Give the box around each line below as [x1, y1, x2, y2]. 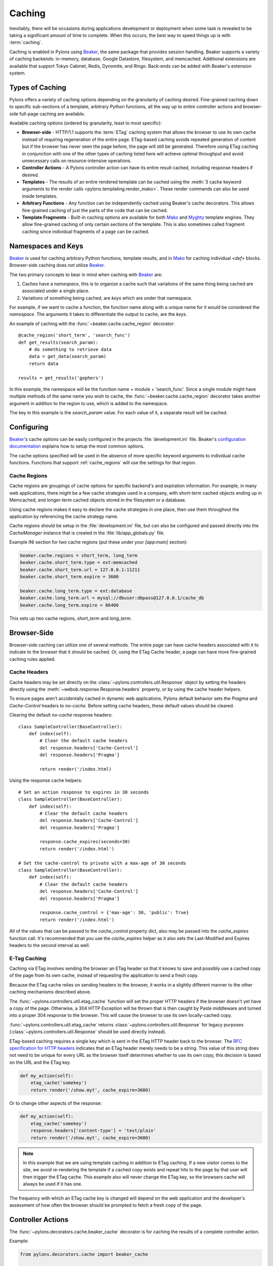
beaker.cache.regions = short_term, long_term [20, 552, 138, 559]
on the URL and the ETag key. [9, 1059, 71, 1065]
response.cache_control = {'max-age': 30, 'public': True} [39, 909, 189, 916]
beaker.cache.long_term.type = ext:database [20, 588, 132, 594]
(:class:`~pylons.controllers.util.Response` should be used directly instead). [9, 1028, 166, 1035]
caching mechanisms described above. [9, 989, 92, 995]
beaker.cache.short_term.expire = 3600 [20, 574, 119, 580]
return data [28, 361, 59, 367]
